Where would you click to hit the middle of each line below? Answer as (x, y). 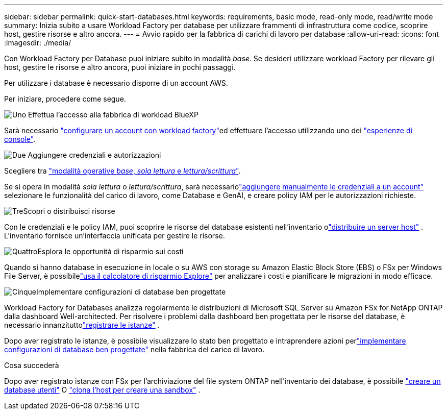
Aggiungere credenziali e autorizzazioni (94, 155)
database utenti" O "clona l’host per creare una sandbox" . (102, 390)
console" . (20, 139)
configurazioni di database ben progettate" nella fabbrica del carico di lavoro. (134, 349)
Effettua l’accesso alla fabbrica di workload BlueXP (113, 115)
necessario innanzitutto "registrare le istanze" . (82, 325)
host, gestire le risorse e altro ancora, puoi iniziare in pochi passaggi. (120, 67)
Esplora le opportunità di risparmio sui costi (110, 251)
